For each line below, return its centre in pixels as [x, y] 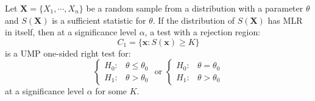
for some [111, 91]
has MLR [285, 20]
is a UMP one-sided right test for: [68, 53]
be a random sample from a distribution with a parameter [195, 8]
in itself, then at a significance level [71, 32]
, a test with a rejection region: [203, 32]
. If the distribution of [194, 20]
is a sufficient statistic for [99, 20]
